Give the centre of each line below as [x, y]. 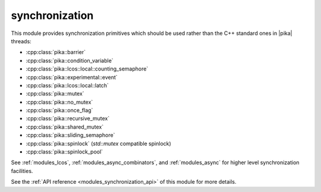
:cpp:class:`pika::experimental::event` [72, 77]
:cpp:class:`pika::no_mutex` [59, 102]
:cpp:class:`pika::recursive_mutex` [68, 119]
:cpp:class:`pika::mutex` [55, 94]
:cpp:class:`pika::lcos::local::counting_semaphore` [87, 69]
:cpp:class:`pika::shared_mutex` [65, 127]
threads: [21, 41]
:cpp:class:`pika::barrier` [56, 52]
